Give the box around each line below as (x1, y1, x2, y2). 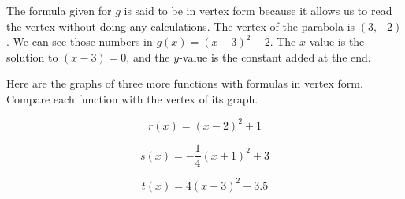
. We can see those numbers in (6, 33, 153, 50)
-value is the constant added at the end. (179, 48, 371, 65)
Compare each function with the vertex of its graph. (6, 90, 258, 107)
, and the (126, 48, 170, 65)
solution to (6, 48, 58, 65)
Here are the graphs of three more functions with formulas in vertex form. (6, 75, 363, 92)
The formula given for (6, 2, 112, 18)
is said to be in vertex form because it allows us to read (124, 2, 392, 18)
